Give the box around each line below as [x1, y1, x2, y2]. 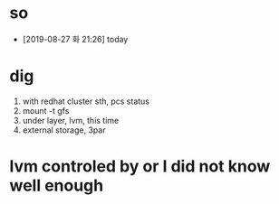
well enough [9, 175, 104, 196]
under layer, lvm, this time [22, 115, 120, 125]
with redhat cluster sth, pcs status [22, 96, 150, 107]
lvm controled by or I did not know [9, 156, 271, 177]
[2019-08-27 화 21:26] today [22, 33, 129, 44]
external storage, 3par [22, 125, 106, 135]
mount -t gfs [22, 105, 70, 116]
